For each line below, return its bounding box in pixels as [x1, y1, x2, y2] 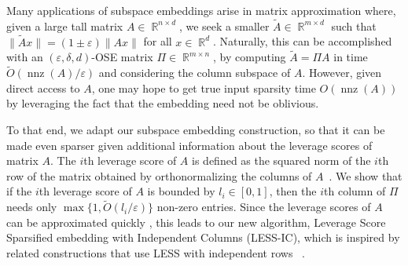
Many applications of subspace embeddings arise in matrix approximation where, [6, 2, 396, 18]
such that [331, 17, 377, 34]
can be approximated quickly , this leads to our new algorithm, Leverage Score [6, 213, 386, 230]
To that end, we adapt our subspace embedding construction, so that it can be [6, 122, 385, 138]
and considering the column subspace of [98, 64, 291, 81]
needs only [6, 199, 57, 215]
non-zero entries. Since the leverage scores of [156, 199, 371, 215]
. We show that [329, 167, 402, 184]
